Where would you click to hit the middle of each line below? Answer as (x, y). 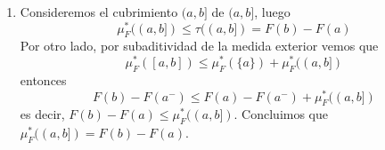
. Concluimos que (281, 114)
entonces (43, 79)
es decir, (42, 114)
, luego (272, 12)
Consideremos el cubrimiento (99, 12)
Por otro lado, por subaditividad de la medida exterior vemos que (199, 46)
